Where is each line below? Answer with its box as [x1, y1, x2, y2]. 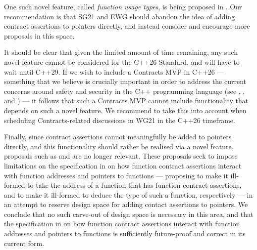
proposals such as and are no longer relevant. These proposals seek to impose [4, 151, 238, 161]
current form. [4, 238, 45, 248]
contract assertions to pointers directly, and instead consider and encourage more [4, 21, 250, 31]
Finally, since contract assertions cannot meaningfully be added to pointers [4, 131, 232, 142]
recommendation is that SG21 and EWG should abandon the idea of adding [4, 11, 235, 21]
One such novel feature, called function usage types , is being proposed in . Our [4, 1, 242, 11]
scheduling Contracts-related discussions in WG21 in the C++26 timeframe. [4, 115, 235, 125]
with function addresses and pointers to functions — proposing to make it [4, 170, 228, 180]
